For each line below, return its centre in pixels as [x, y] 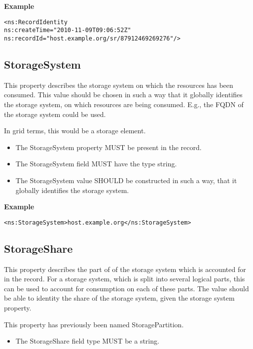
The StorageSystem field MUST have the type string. [96, 164]
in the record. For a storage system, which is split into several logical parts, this [125, 279]
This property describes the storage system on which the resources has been [119, 85]
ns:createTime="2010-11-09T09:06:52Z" [68, 30]
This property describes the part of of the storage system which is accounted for [125, 269]
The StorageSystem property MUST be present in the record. [108, 147]
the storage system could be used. [55, 114]
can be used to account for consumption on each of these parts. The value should [126, 288]
